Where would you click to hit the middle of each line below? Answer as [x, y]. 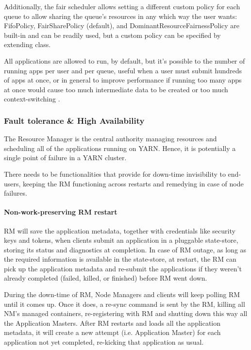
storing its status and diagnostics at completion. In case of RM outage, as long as [125, 249]
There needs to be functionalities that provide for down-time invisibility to [115, 174]
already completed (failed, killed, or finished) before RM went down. [106, 278]
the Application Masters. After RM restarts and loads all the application [112, 323]
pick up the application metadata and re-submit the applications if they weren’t [123, 268]
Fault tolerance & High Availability [74, 120]
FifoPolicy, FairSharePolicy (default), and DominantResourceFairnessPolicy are [122, 25]
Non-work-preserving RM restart [61, 212]
